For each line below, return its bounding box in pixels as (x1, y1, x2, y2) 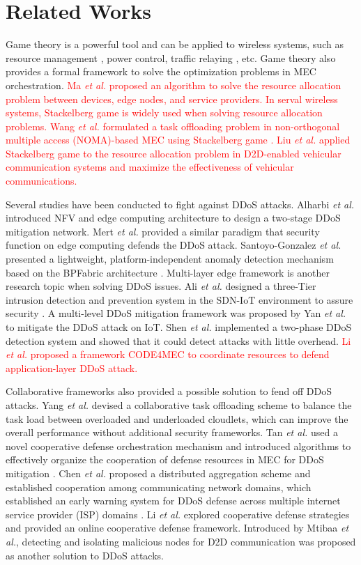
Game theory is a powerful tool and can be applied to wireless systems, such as (6, 37, 344, 52)
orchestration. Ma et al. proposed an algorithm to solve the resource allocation (6, 77, 341, 92)
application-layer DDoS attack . (6, 360, 138, 375)
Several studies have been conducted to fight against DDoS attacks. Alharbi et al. (6, 196, 355, 211)
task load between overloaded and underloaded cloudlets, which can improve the (6, 411, 348, 426)
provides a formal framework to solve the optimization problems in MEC (6, 64, 316, 79)
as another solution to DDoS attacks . (6, 548, 164, 562)
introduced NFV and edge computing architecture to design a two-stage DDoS (6, 210, 341, 225)
